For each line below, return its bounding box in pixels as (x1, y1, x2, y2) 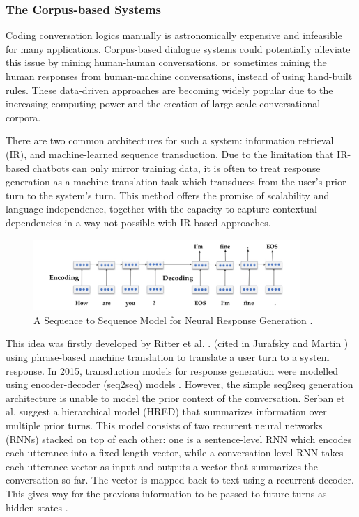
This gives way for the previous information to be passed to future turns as (6, 486, 327, 500)
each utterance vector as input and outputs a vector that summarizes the (6, 458, 319, 473)
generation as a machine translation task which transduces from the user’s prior (6, 174, 346, 189)
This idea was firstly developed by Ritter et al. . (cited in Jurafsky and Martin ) (6, 336, 349, 350)
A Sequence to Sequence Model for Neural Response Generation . (33, 312, 313, 327)
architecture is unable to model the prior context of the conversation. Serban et (6, 390, 345, 405)
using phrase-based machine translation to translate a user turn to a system (6, 350, 330, 364)
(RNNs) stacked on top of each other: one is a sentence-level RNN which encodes (6, 431, 352, 446)
